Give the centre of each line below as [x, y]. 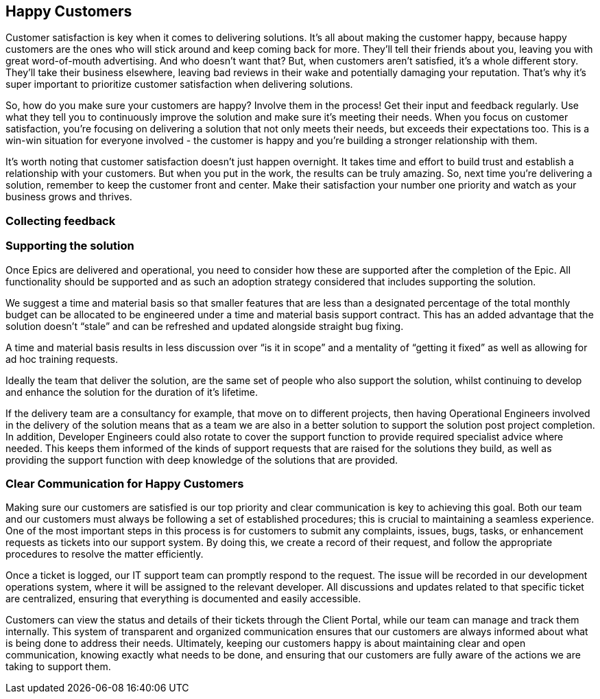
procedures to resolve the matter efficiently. [105, 554]
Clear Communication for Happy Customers [125, 483]
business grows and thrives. [69, 197]
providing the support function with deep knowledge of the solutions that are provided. [202, 460]
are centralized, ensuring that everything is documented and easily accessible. [183, 599]
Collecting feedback [61, 221]
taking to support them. [58, 667]
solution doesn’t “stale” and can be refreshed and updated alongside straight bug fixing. [205, 326]
